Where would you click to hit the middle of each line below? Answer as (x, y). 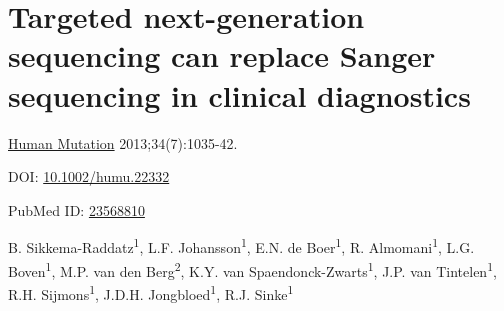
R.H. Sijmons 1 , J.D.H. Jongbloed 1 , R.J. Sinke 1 (151, 292)
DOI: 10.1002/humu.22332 (89, 176)
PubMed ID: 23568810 (76, 209)
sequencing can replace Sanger (222, 55)
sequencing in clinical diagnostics (239, 94)
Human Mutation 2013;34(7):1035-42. (123, 142)
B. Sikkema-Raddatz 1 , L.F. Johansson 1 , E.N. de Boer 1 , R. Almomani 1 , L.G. (241, 245)
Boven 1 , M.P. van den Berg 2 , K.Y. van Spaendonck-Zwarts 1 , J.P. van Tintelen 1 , (252, 269)
